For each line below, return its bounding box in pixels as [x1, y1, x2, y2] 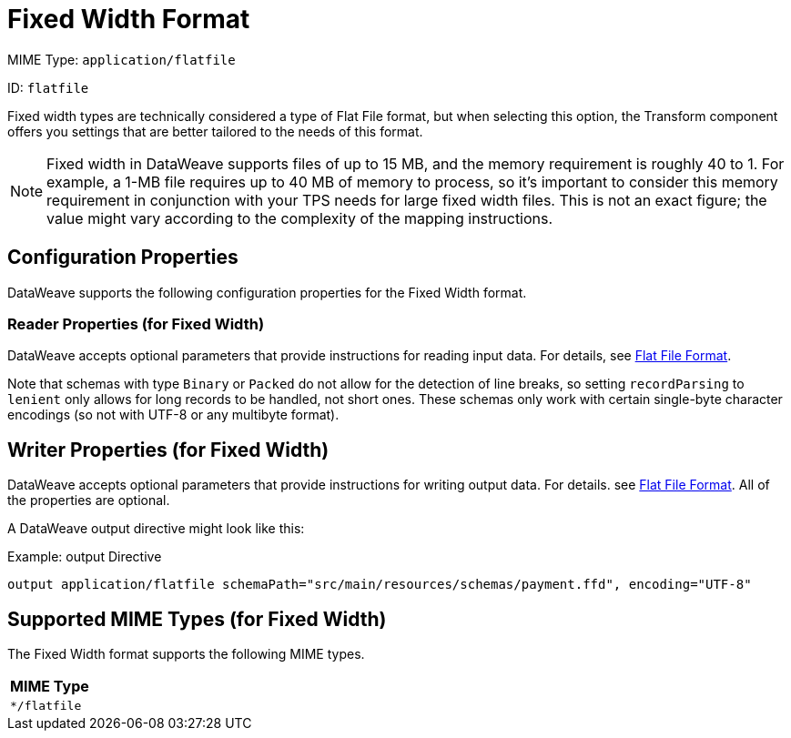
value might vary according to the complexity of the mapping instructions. [46, 208, 553, 227]
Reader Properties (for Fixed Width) [7, 314, 265, 333]
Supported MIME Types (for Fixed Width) [7, 607, 387, 631]
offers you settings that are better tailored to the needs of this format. [7, 123, 423, 139]
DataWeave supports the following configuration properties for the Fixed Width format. [7, 284, 527, 300]
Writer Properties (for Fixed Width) [7, 438, 330, 461]
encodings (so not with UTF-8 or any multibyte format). [7, 407, 340, 423]
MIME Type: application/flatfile [7, 51, 236, 67]
